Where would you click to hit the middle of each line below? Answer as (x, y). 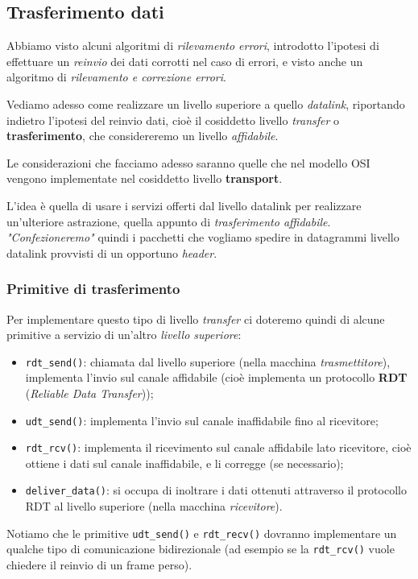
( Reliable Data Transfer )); (89, 393)
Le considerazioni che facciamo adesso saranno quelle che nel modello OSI (188, 162)
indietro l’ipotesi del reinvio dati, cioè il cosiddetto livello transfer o (173, 120)
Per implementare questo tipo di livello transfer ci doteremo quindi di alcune (196, 318)
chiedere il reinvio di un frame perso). (99, 565)
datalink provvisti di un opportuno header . (112, 252)
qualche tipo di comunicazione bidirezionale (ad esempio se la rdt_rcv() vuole (201, 549)
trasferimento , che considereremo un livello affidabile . (143, 136)
